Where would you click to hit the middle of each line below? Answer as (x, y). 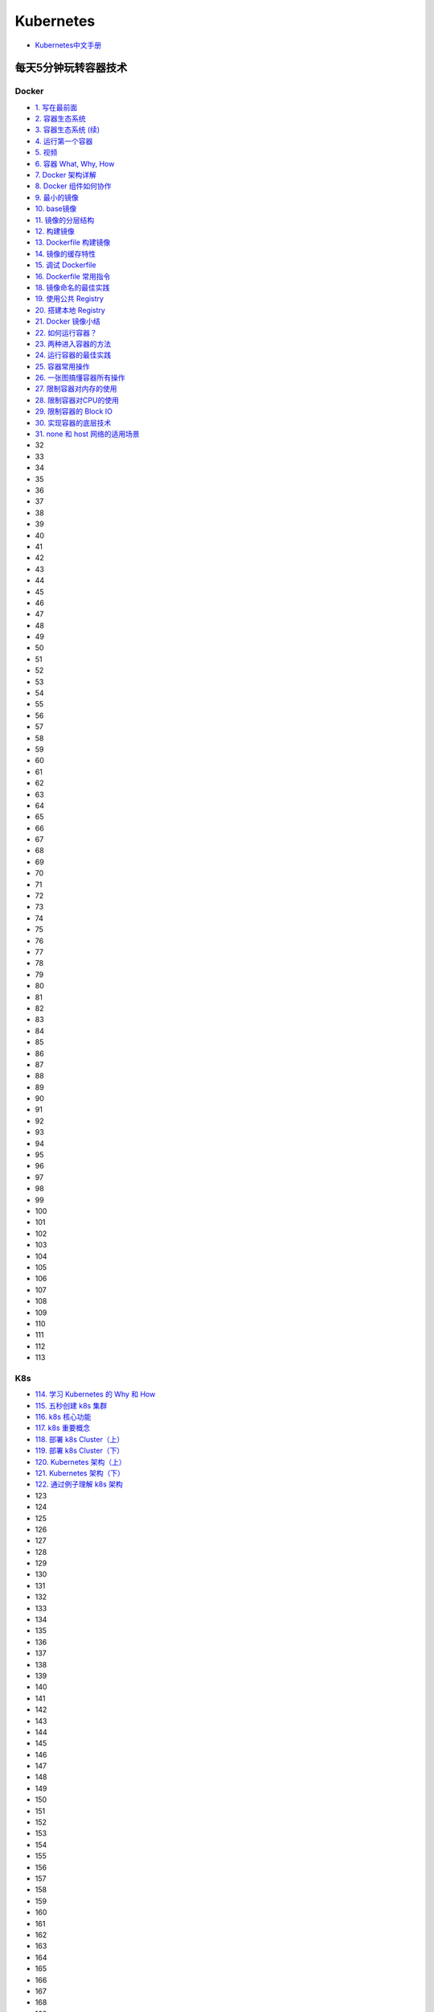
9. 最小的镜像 (57, 197)
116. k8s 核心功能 (63, 1416)
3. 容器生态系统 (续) (68, 130)
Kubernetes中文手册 (68, 45)
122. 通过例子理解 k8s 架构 (79, 1484)
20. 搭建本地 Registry (70, 310)
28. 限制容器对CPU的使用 (77, 400)
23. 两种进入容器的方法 (73, 344)
